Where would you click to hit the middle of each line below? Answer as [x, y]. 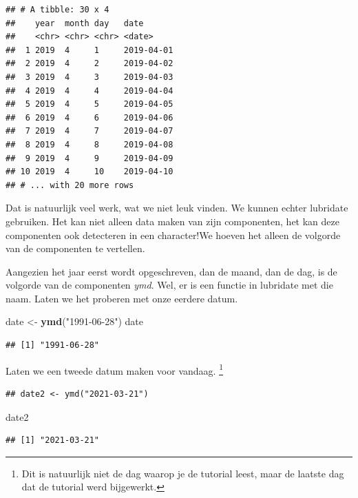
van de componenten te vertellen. [75, 248]
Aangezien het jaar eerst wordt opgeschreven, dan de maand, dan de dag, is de [171, 271]
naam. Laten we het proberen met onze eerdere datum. [122, 298]
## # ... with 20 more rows [70, 185]
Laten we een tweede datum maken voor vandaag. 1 [114, 369]
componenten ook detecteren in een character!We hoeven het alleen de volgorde [173, 235]
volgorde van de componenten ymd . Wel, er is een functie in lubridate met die [169, 285]
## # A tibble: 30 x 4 [57, 10]
